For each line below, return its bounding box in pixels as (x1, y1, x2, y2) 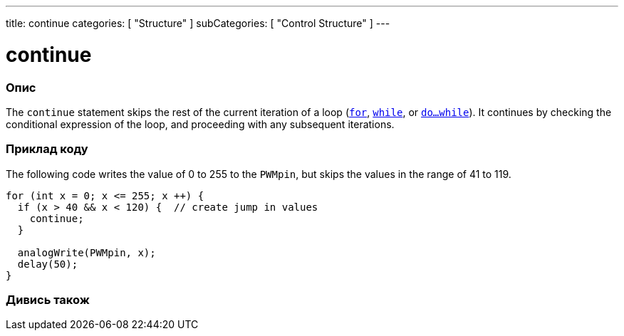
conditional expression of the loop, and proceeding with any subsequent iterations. (6, 117, 395, 130)
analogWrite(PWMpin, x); (17, 246, 156, 258)
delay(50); (17, 258, 78, 270)
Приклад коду (6, 142, 88, 157)
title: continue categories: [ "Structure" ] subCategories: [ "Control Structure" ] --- (6, 17, 390, 29)
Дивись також (6, 293, 90, 307)
